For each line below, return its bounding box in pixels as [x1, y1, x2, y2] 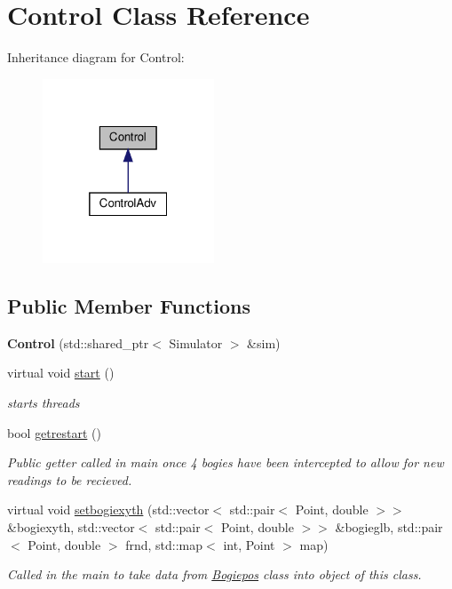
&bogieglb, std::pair [335, 518, 443, 537]
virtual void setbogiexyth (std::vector [7, 500, 210, 519]
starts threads [7, 394, 80, 412]
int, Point [223, 535, 275, 553]
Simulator [169, 333, 223, 352]
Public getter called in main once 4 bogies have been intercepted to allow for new [7, 453, 444, 472]
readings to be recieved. [7, 470, 132, 489]
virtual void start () [7, 363, 115, 382]
